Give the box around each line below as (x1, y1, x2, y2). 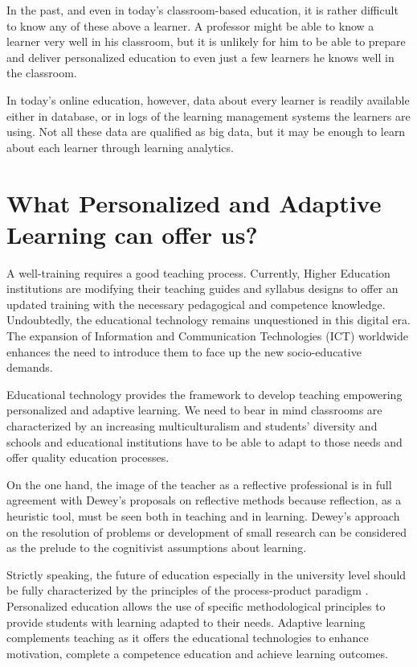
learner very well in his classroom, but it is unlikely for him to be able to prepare (6, 33, 406, 50)
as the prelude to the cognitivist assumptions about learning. (6, 539, 307, 556)
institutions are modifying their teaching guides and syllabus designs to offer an (6, 280, 399, 297)
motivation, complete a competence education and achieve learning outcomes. (6, 644, 388, 661)
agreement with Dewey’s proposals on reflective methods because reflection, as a (6, 492, 402, 508)
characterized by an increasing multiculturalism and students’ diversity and (6, 418, 378, 434)
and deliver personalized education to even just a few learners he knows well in (6, 48, 395, 65)
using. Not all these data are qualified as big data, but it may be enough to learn (6, 123, 406, 140)
